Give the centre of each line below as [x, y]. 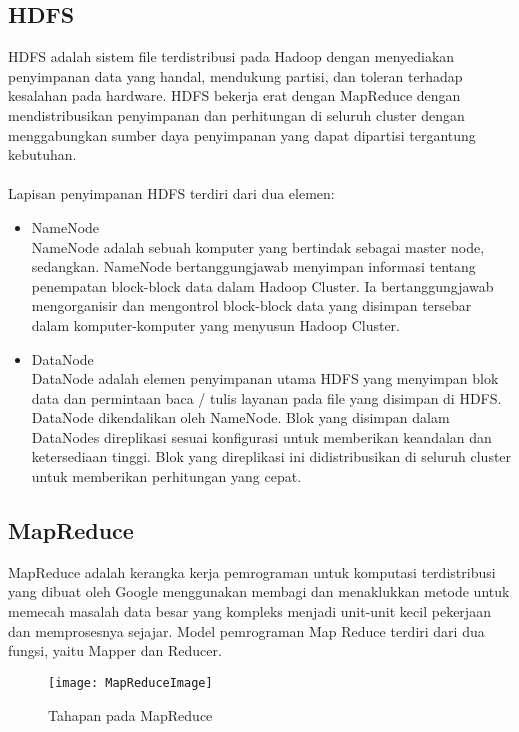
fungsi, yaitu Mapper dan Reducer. [115, 650]
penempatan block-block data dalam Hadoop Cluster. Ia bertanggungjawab [262, 285]
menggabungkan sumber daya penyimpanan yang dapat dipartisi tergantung [242, 134]
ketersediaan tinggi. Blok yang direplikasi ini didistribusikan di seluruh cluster [271, 456]
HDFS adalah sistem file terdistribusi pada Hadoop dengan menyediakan [231, 56]
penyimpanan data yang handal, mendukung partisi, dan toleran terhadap [235, 75]
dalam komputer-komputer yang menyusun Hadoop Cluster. [215, 324]
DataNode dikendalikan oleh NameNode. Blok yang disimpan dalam [240, 417]
